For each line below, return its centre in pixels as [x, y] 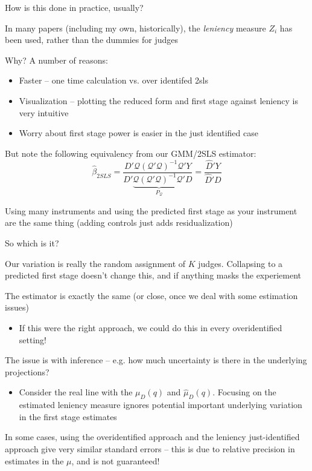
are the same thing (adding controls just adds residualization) [119, 222]
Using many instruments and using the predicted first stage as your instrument [151, 210]
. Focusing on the [244, 392]
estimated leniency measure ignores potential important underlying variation [161, 405]
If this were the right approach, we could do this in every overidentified [151, 327]
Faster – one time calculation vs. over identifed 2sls [114, 80]
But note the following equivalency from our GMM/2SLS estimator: [131, 153]
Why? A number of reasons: [56, 60]
